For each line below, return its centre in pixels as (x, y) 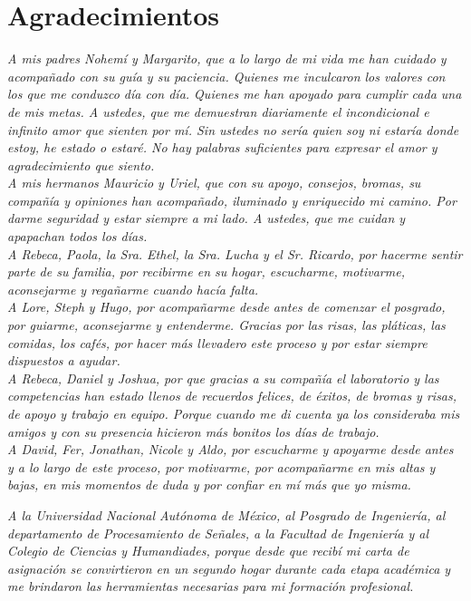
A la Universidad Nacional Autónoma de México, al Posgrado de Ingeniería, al (226, 514)
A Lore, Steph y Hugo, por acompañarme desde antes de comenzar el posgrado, (226, 307)
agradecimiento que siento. (81, 165)
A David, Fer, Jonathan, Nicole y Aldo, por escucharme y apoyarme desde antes (231, 449)
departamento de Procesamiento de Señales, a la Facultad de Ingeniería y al (218, 533)
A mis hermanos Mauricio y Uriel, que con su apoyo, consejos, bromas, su (214, 183)
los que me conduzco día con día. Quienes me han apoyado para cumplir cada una (235, 94)
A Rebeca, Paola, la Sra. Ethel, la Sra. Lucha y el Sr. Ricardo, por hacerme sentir (235, 253)
